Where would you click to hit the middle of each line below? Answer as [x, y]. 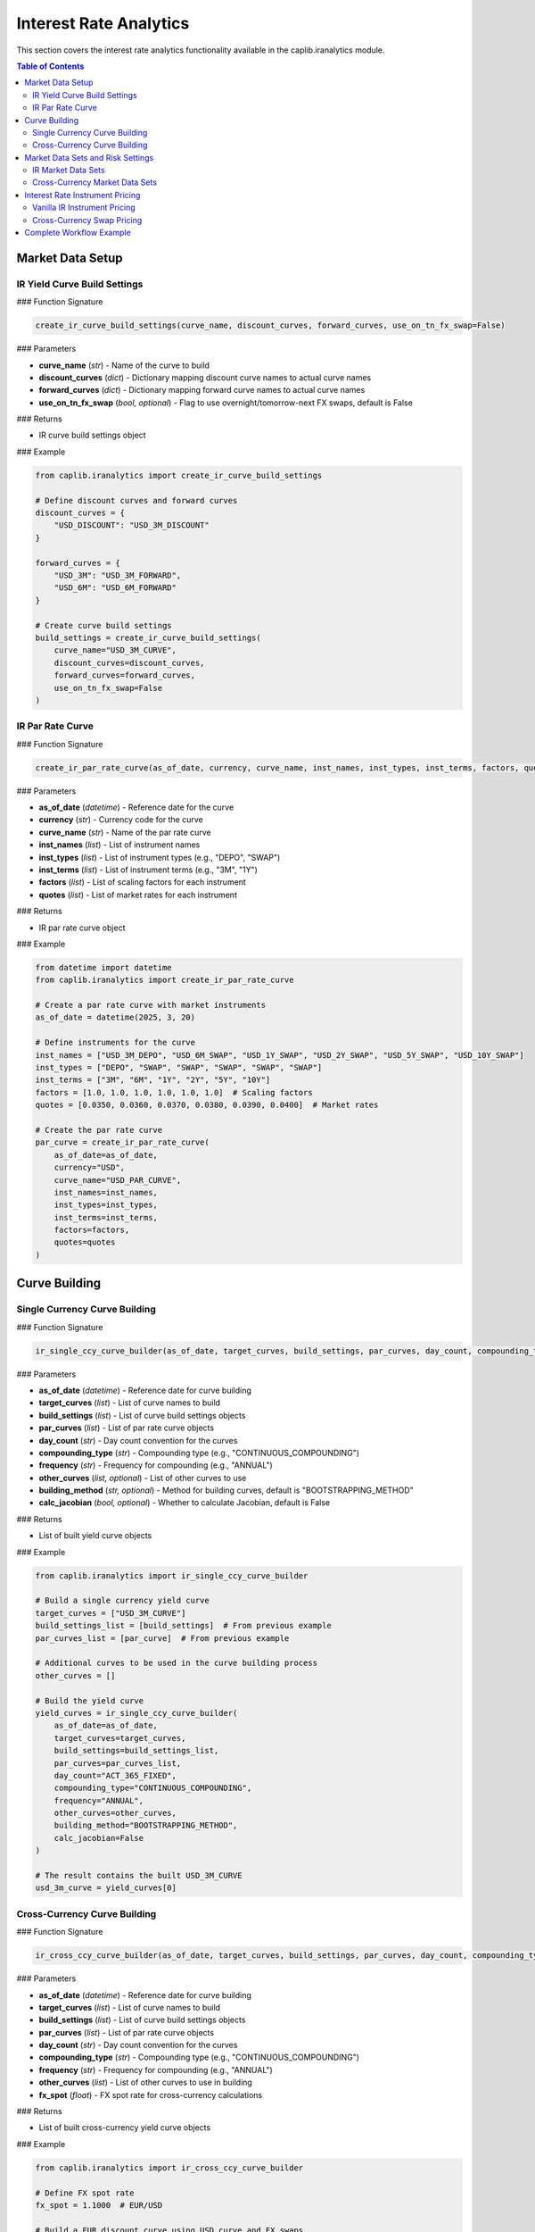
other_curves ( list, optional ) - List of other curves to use [143, 1478]
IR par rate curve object [82, 928]
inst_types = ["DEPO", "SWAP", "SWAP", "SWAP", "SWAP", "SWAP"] [179, 1067]
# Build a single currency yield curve [122, 1601]
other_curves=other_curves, [115, 1813]
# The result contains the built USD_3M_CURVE [139, 1876]
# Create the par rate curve [99, 1130]
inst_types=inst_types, [106, 1205]
